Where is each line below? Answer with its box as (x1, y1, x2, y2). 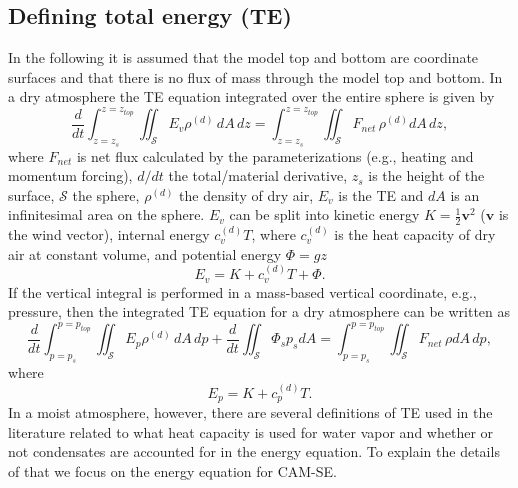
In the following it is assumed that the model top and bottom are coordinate (8, 47, 479, 68)
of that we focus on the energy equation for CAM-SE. (8, 460, 337, 481)
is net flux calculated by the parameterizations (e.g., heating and (76, 145, 474, 166)
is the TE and (338, 184, 424, 205)
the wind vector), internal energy (8, 224, 210, 245)
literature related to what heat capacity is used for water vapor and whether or (8, 421, 494, 442)
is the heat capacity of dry (334, 224, 496, 245)
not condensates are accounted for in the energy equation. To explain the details (8, 441, 500, 462)
